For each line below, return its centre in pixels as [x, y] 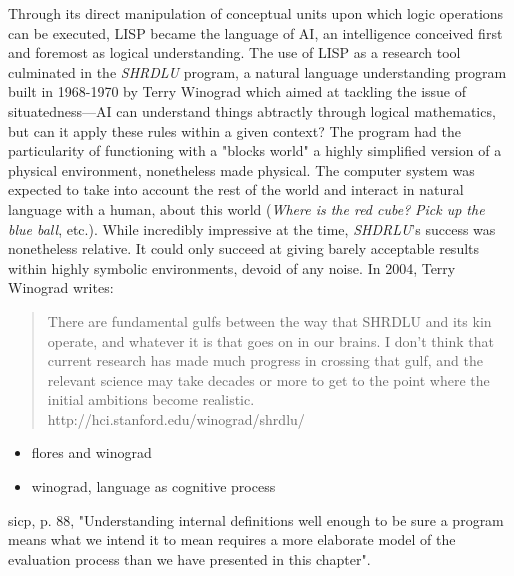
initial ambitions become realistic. [151, 399]
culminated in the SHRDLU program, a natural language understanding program [257, 71]
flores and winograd [91, 452]
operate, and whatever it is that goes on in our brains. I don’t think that [270, 340]
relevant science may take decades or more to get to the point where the [268, 379]
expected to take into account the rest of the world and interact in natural [236, 189]
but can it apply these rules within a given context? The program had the [234, 130]
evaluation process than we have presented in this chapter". [189, 558]
